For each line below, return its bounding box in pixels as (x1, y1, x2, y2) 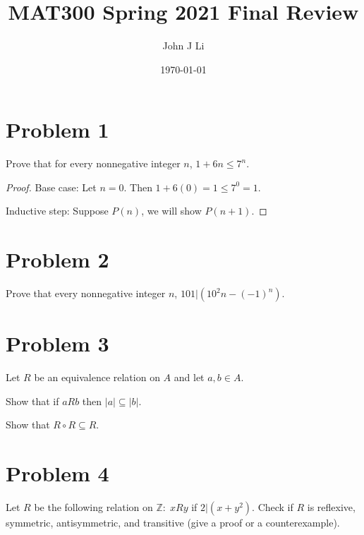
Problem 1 (6, 115, 109, 144)
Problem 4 (6, 459, 109, 488)
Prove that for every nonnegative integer (6, 156, 181, 171)
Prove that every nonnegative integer (6, 286, 166, 301)
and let (174, 370, 205, 385)
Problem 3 (6, 329, 109, 358)
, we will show (141, 203, 202, 218)
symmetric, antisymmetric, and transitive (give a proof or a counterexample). (6, 515, 340, 530)
